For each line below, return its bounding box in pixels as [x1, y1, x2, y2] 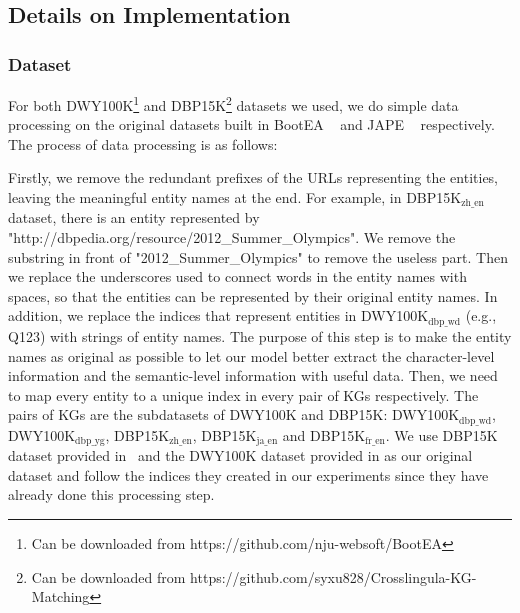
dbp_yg [75, 436, 105, 447]
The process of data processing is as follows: [8, 133, 278, 154]
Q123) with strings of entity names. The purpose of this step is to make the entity [8, 325, 512, 346]
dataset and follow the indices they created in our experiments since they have [8, 464, 489, 485]
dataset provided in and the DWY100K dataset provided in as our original [8, 445, 473, 466]
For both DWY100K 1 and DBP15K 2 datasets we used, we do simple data [8, 92, 459, 115]
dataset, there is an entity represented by [8, 207, 260, 228]
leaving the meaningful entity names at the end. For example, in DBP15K [8, 187, 462, 208]
